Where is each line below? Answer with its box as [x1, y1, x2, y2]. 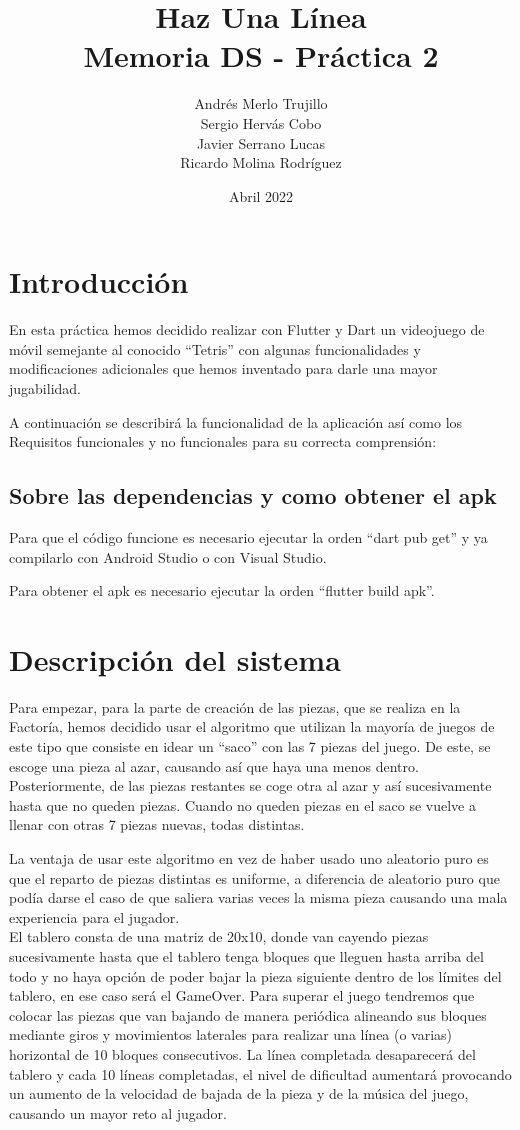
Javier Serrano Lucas [196, 132, 326, 153]
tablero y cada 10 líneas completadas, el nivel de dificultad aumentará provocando [9, 1063, 512, 1084]
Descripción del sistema [9, 638, 341, 679]
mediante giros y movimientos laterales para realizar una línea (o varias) [9, 1024, 453, 1045]
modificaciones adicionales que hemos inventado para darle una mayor [9, 358, 438, 379]
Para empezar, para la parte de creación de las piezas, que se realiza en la [9, 696, 461, 717]
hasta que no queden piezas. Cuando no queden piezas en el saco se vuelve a [9, 794, 476, 815]
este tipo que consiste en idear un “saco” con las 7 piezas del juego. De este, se [9, 736, 491, 757]
